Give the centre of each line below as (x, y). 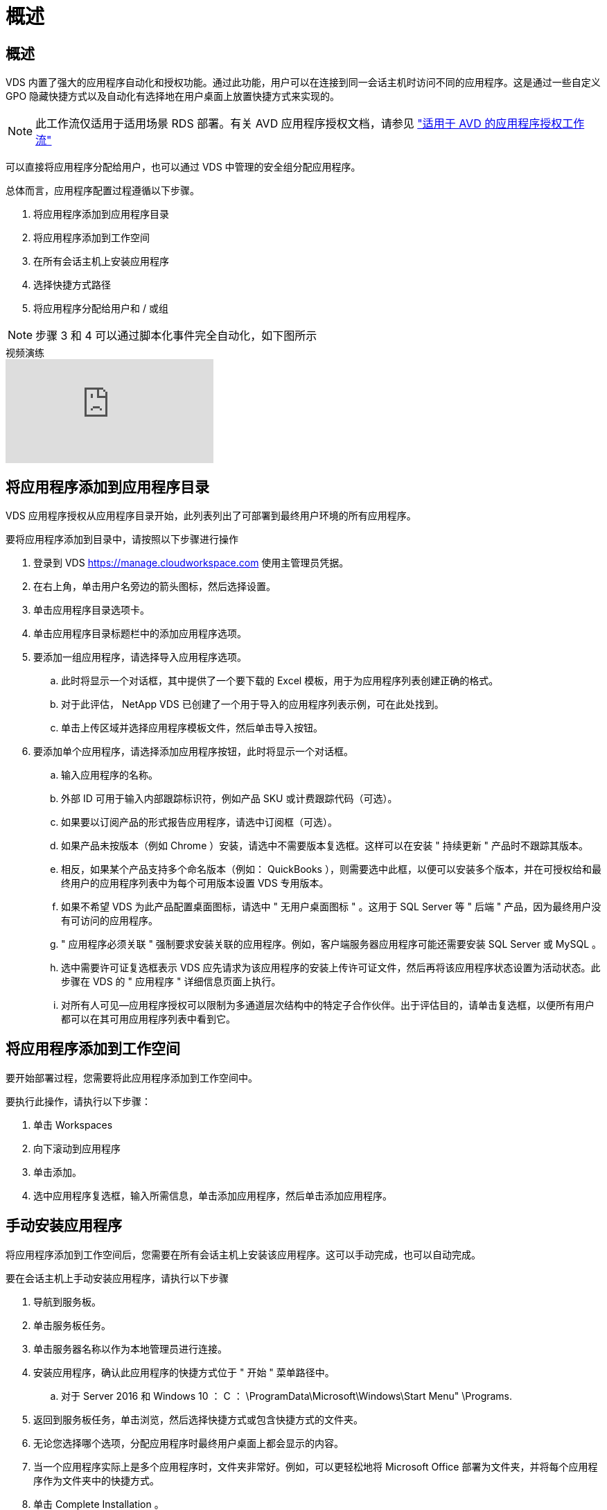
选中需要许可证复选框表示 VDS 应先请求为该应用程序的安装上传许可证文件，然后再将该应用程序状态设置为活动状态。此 (331, 968)
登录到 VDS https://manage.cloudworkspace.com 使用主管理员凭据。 (191, 563)
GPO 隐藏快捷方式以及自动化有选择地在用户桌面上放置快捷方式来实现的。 (173, 96)
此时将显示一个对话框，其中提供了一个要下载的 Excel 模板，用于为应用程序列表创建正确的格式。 (280, 681)
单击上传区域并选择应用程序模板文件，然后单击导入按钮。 (192, 728)
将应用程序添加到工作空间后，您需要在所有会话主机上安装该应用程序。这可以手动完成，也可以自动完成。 (243, 1254)
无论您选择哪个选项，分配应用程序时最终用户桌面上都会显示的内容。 (188, 1443)
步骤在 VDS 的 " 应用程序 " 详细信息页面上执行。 (171, 982)
